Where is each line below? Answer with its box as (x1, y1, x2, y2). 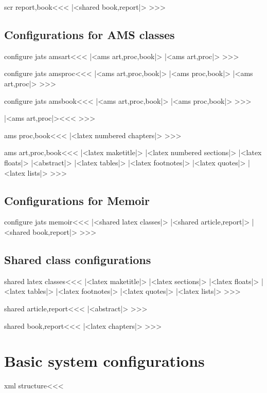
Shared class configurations (4, 251, 151, 267)
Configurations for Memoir (4, 192, 150, 208)
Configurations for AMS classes (4, 26, 175, 42)
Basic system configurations (4, 350, 205, 371)
